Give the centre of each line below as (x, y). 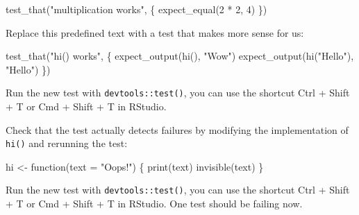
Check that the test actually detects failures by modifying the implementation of (177, 129)
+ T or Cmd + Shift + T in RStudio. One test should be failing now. (154, 204)
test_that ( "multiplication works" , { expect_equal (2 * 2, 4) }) (136, 9)
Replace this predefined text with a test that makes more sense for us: (155, 32)
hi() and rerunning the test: (67, 143)
